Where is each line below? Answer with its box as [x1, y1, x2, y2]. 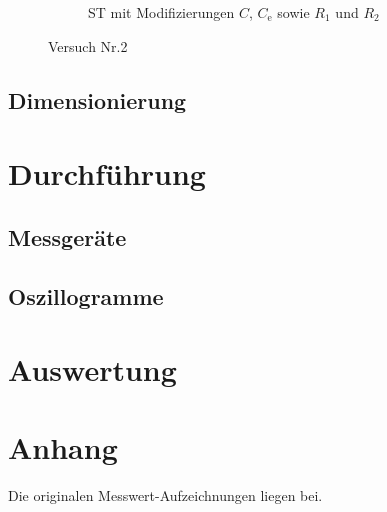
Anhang [8, 427, 118, 468]
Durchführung [8, 153, 206, 194]
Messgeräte [8, 221, 127, 252]
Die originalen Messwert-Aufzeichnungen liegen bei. [8, 485, 323, 506]
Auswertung [8, 349, 177, 390]
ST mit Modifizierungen [88, 2, 235, 22]
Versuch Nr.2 [48, 35, 128, 56]
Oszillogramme [8, 280, 164, 311]
